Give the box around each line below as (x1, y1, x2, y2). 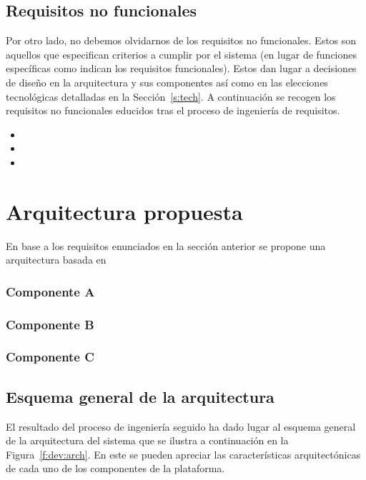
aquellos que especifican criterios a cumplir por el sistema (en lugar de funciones (6, 46, 357, 61)
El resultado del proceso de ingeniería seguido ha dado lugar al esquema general (6, 419, 356, 434)
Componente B (6, 315, 94, 333)
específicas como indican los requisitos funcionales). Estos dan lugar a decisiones (6, 61, 357, 76)
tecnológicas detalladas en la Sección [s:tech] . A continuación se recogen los (6, 89, 336, 104)
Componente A (6, 282, 95, 300)
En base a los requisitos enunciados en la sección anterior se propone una (6, 238, 326, 253)
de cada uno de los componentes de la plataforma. (6, 461, 225, 476)
